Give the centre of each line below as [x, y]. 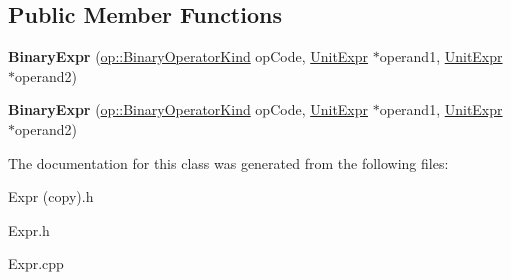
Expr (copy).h [51, 196]
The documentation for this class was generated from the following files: [228, 162]
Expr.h [29, 229]
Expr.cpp [36, 263]
